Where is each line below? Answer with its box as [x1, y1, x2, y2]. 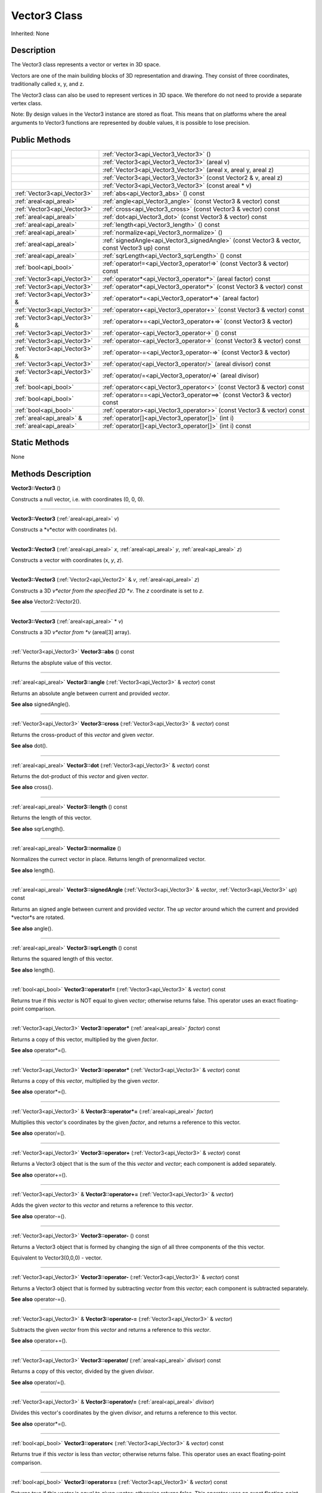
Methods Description [11, 469, 92, 479]
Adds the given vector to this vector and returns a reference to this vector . [11, 1202, 194, 1209]
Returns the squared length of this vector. [11, 956, 113, 963]
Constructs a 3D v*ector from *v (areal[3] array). [11, 629, 131, 636]
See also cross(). [11, 784, 53, 791]
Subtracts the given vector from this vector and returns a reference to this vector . [11, 1326, 211, 1333]
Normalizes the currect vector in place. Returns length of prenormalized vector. [11, 856, 206, 863]
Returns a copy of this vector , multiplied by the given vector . [11, 1077, 160, 1084]
